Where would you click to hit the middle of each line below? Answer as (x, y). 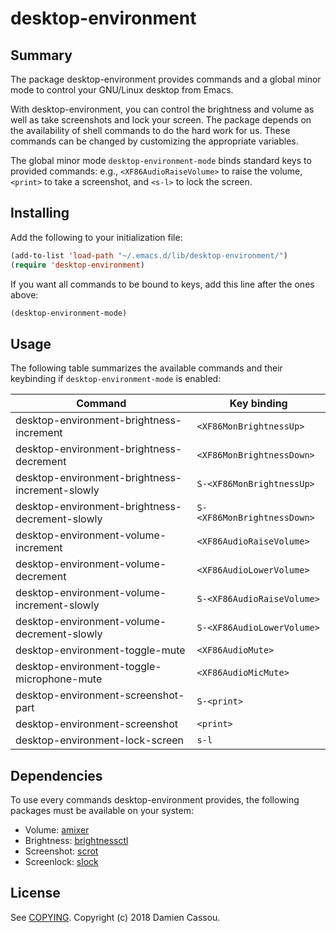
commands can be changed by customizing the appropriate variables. (154, 141)
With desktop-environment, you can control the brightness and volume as (162, 109)
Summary (41, 55)
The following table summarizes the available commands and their (146, 368)
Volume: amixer (57, 830)
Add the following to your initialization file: (96, 237)
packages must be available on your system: (102, 811)
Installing (40, 213)
